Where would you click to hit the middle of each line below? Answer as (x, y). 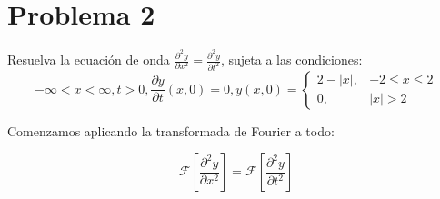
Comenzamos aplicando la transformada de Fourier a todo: (171, 130)
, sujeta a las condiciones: (292, 59)
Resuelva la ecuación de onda (89, 59)
